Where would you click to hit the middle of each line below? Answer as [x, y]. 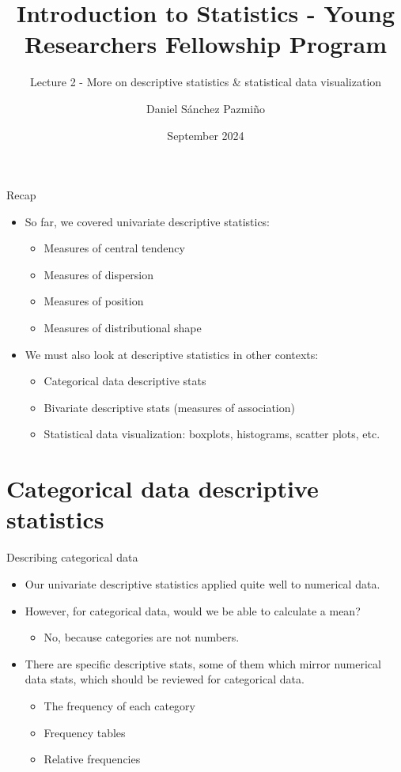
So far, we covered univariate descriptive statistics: [148, 221]
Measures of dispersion [99, 274]
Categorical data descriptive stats [125, 381]
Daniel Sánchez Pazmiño [206, 108]
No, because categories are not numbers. [142, 637]
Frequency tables [85, 732]
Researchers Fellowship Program [206, 44]
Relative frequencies [92, 759]
